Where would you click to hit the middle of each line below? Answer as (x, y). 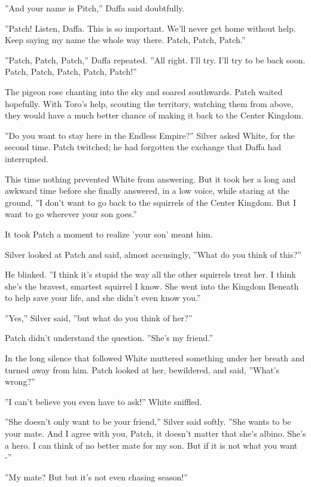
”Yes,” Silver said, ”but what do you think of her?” (99, 317)
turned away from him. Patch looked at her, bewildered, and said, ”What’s (142, 369)
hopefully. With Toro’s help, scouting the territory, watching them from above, (149, 103)
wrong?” (20, 381)
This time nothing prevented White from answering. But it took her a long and (150, 179)
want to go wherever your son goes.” (71, 214)
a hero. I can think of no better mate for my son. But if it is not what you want (151, 445)
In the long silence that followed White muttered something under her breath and (155, 358)
